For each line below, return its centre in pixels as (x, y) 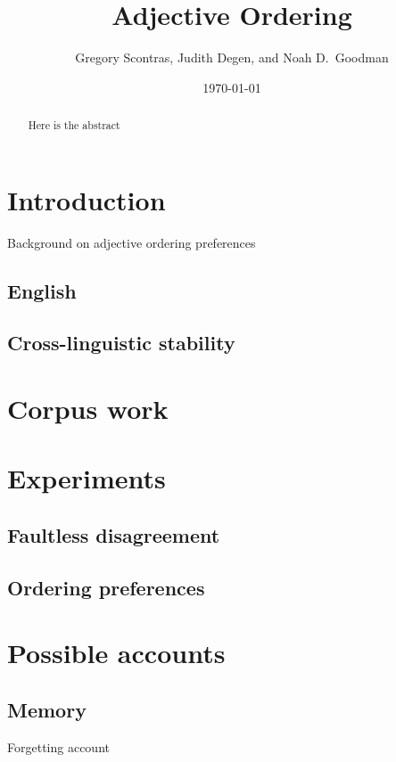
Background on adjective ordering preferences (132, 242)
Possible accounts (116, 653)
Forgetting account (58, 746)
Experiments (87, 478)
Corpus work (88, 409)
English (42, 290)
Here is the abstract (74, 125)
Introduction (87, 199)
